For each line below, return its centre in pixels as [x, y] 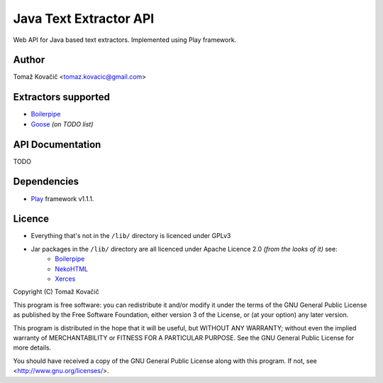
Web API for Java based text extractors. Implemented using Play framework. [125, 40]
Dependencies [46, 182]
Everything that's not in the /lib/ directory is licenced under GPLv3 [131, 236]
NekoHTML [72, 269]
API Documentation [57, 145]
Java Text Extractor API [84, 18]
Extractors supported [61, 97]
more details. [32, 347]
